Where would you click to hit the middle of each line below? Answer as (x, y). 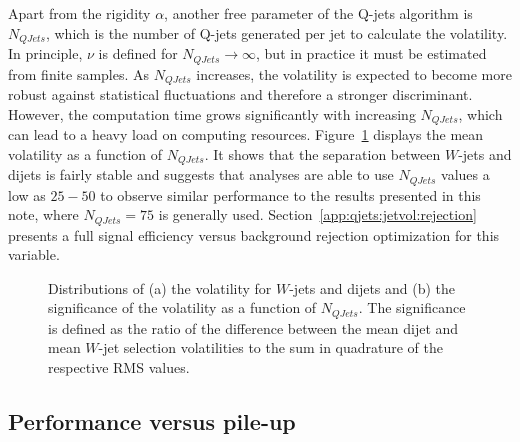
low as (27, 194)
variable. (34, 254)
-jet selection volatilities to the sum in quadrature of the (271, 347)
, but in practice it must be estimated (371, 53)
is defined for (138, 53)
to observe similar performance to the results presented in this (290, 194)
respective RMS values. (119, 366)
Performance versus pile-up (152, 420)
